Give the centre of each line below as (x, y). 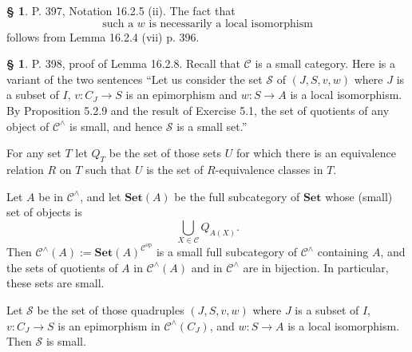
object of (28, 126)
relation (25, 169)
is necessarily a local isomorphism (231, 24)
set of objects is (44, 212)
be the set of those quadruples (111, 309)
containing (343, 252)
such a (118, 24)
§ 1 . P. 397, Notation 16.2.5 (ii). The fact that (121, 10)
